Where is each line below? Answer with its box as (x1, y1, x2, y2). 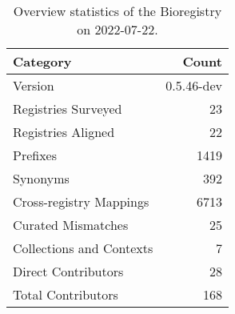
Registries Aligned (13, 123, 115, 141)
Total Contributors (13, 285, 118, 304)
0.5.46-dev (165, 76, 222, 95)
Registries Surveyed (13, 99, 122, 118)
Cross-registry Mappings (13, 192, 149, 211)
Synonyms (13, 169, 70, 187)
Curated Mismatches (13, 215, 129, 234)
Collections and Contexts (13, 239, 153, 257)
